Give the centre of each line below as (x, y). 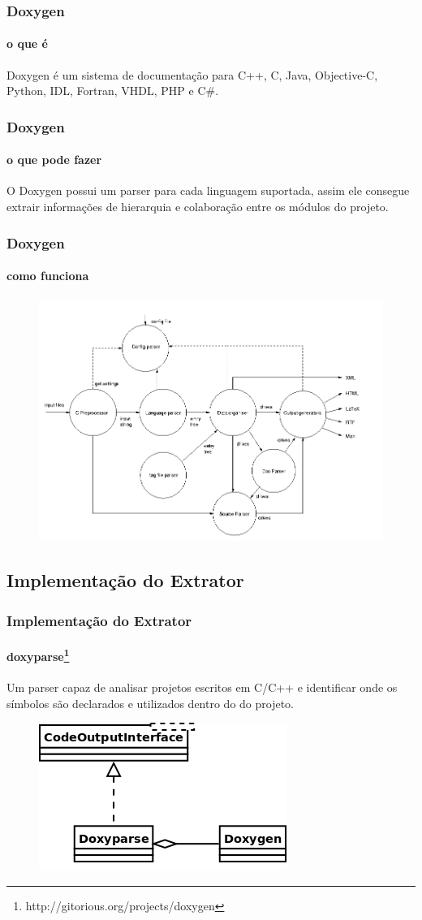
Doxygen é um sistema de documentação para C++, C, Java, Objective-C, (192, 74)
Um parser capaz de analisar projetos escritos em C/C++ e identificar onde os (202, 687)
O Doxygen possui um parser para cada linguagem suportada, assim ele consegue (208, 190)
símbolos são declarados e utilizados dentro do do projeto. (151, 703)
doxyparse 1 (38, 655)
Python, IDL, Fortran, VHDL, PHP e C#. (113, 91)
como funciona (48, 276)
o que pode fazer (54, 160)
